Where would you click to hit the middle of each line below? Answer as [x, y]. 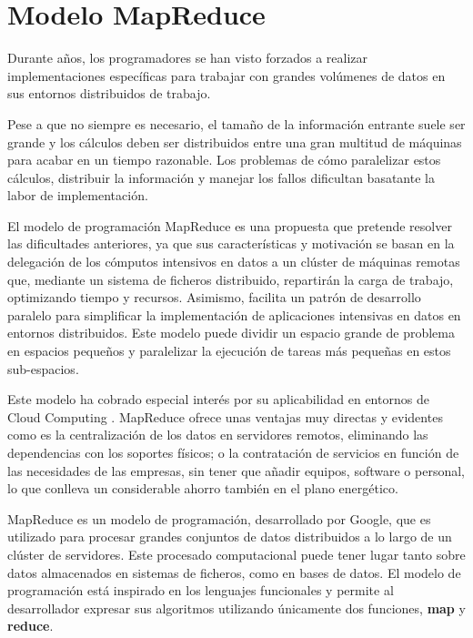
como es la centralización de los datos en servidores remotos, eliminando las [218, 435]
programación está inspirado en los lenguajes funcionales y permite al [201, 590]
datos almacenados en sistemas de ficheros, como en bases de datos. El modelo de [234, 572]
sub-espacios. [43, 368]
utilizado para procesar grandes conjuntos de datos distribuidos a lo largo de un [230, 537]
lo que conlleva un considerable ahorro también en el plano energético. [203, 488]
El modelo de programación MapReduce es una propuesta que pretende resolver [230, 225]
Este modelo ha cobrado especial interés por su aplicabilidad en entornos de [218, 399]
